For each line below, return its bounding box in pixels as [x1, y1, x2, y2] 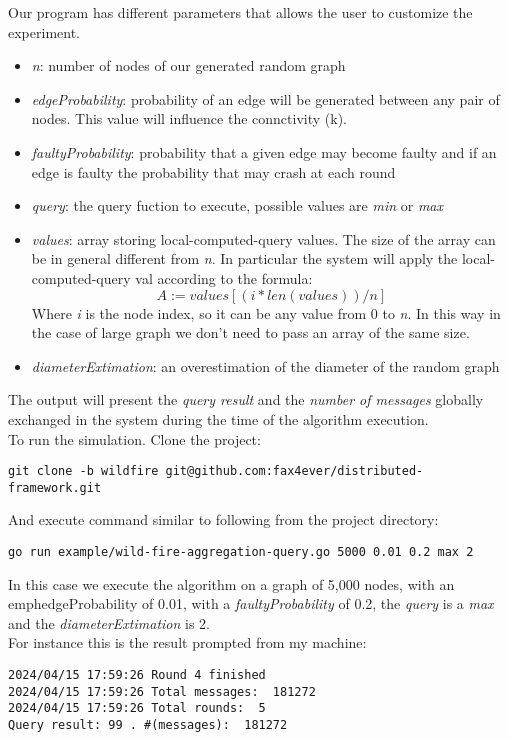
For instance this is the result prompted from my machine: [8, 632, 367, 653]
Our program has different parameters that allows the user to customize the [8, 2, 473, 22]
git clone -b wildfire [8, 464, 159, 479]
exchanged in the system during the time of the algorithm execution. [8, 408, 429, 429]
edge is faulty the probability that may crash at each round [31, 161, 396, 182]
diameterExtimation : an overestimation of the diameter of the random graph [31, 355, 500, 376]
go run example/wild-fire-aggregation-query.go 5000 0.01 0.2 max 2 [8, 545, 474, 559]
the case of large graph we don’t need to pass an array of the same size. [31, 322, 470, 343]
